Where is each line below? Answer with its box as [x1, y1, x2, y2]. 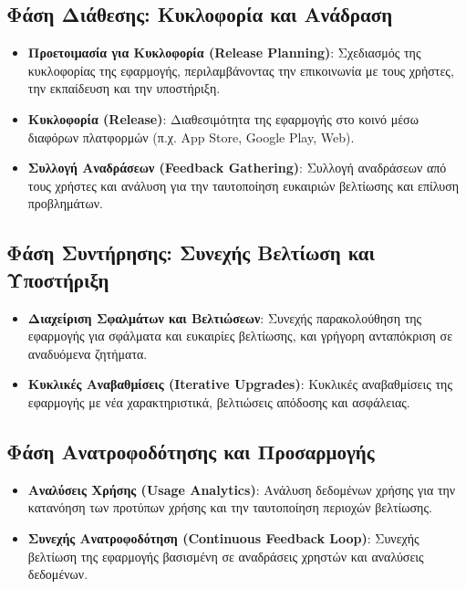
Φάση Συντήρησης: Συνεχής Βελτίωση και [6, 238, 375, 267]
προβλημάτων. [27, 194, 103, 213]
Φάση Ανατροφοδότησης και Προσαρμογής [6, 436, 375, 465]
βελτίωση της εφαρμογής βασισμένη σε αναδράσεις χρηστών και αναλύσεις [27, 546, 424, 565]
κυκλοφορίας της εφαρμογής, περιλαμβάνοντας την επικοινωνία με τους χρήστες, [27, 60, 454, 79]
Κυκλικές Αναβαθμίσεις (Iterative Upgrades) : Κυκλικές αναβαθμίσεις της [27, 374, 452, 394]
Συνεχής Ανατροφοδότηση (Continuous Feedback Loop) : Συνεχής [27, 528, 419, 547]
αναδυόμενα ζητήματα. [27, 343, 148, 363]
